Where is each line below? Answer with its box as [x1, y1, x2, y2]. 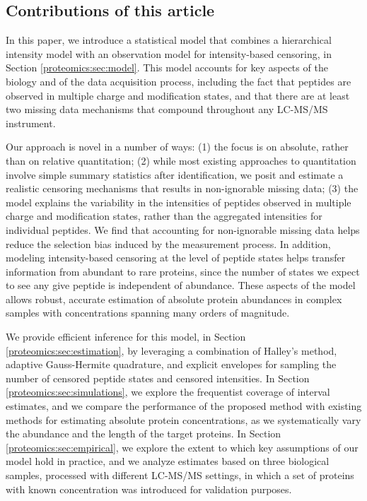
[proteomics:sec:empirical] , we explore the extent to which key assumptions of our [6, 440, 359, 454]
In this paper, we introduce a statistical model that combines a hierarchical [6, 33, 332, 47]
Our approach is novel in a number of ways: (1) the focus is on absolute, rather [6, 139, 349, 154]
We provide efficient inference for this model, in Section [6, 329, 246, 344]
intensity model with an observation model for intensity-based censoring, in [6, 46, 332, 61]
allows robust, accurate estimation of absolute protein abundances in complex [6, 291, 342, 306]
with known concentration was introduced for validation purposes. [6, 481, 292, 496]
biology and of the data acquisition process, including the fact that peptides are [6, 73, 351, 88]
